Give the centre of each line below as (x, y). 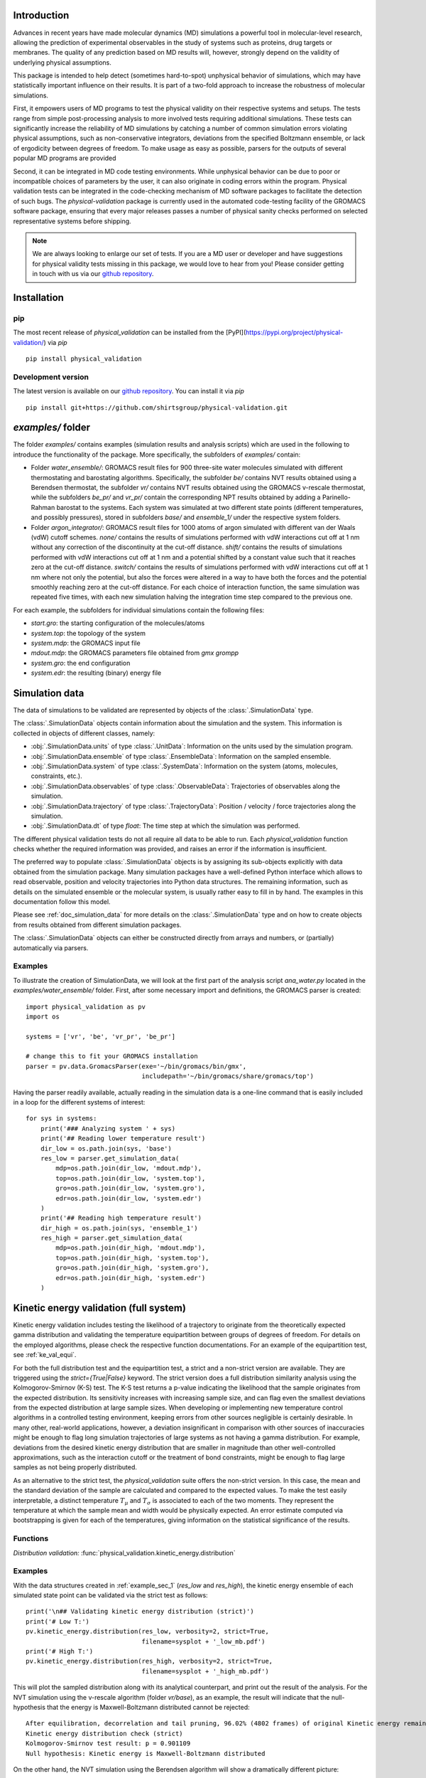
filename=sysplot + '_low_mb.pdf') (203, 1641)
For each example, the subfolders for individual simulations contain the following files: (139, 610)
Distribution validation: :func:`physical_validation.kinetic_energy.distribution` (124, 1553)
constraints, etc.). (57, 776)
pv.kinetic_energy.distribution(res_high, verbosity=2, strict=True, (149, 1661)
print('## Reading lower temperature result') (123, 1139)
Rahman (43, 507)
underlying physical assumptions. (62, 62)
